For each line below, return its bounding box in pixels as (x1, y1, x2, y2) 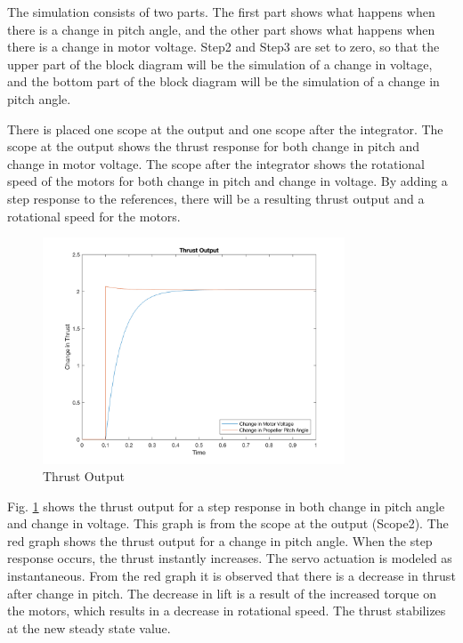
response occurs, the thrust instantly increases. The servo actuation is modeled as (7, 549, 452, 567)
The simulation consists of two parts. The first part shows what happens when (7, 3, 435, 20)
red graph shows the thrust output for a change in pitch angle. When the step (7, 531, 433, 550)
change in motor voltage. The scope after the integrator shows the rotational (7, 154, 426, 173)
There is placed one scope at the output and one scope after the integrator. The (7, 119, 443, 138)
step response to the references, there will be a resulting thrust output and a (7, 189, 425, 207)
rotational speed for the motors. (7, 206, 181, 225)
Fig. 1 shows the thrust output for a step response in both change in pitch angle (7, 496, 445, 515)
